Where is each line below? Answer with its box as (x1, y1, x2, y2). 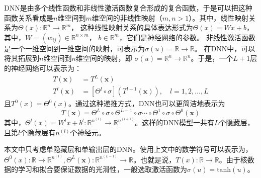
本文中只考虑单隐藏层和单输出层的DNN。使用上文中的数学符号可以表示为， (4, 144, 252, 154)
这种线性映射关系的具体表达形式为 (80, 22, 193, 33)
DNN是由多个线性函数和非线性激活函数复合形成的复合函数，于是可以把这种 (4, 3, 252, 13)
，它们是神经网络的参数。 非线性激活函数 (119, 32, 255, 42)
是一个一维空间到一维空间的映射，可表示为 (4, 43, 145, 53)
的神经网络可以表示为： (4, 62, 81, 73)
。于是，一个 (191, 53, 233, 63)
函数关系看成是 (4, 12, 53, 23)
